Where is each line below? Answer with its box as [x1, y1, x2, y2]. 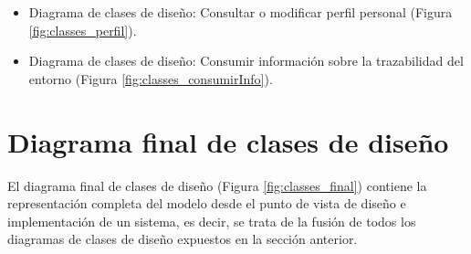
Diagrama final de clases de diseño [7, 122, 449, 160]
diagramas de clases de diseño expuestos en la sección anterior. [7, 229, 358, 249]
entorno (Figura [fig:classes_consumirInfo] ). [28, 69, 273, 88]
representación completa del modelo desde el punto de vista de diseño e [7, 194, 406, 213]
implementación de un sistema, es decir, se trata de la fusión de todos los [7, 211, 416, 230]
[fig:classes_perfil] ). [28, 20, 137, 39]
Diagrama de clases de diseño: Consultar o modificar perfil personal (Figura [28, 3, 453, 21]
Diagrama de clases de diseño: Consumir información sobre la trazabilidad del [28, 51, 464, 70]
